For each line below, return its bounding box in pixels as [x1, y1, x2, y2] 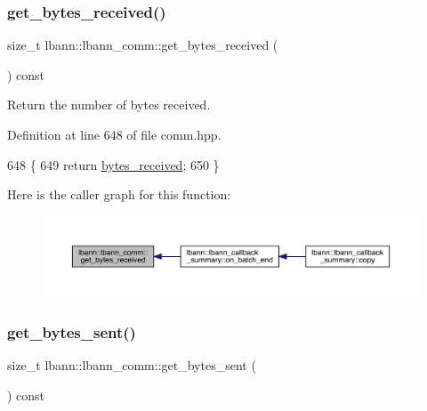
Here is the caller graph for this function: [7, 185, 231, 204]
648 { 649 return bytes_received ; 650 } [7, 155, 220, 173]
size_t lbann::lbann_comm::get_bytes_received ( [7, 36, 278, 54]
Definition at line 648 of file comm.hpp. [7, 125, 222, 143]
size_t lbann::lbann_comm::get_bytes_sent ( [7, 356, 256, 375]
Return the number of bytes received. [7, 95, 211, 114]
